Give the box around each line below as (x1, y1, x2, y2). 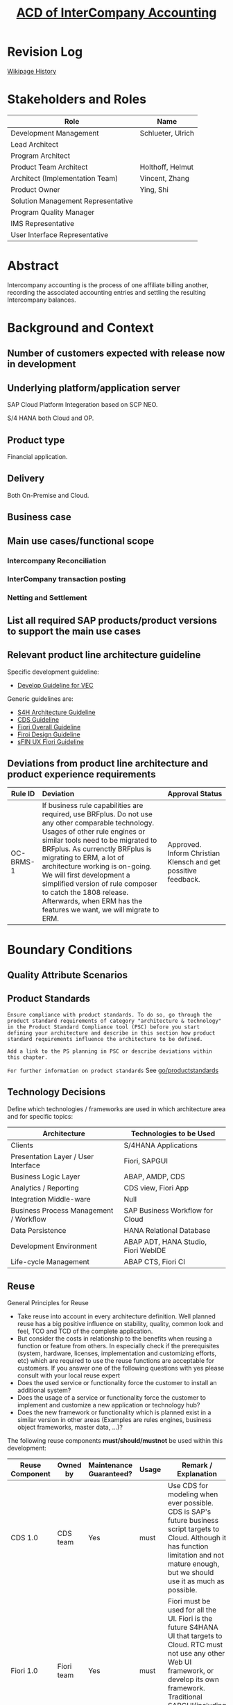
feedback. (167, 875, 200, 884)
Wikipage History (7, 67, 57, 75)
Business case (7, 511, 71, 523)
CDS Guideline (17, 715, 60, 724)
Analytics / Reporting (10, 1183, 80, 1193)
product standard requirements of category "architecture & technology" (7, 1017, 222, 1024)
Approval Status (167, 789, 223, 799)
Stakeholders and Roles (7, 92, 147, 107)
